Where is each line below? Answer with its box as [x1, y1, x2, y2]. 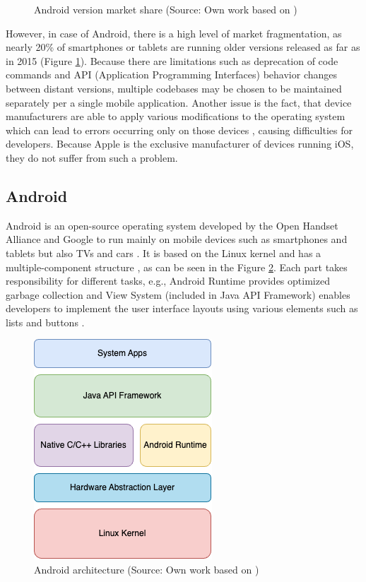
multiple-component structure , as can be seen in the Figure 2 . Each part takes [6, 259, 348, 274]
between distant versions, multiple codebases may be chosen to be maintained [6, 81, 342, 95]
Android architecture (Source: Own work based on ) [34, 562, 259, 577]
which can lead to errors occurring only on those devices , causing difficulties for [6, 122, 353, 137]
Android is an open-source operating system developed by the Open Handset [6, 218, 338, 232]
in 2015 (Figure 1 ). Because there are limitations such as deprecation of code [6, 53, 338, 68]
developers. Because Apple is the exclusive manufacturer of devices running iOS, [6, 136, 354, 151]
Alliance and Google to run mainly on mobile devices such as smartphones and [6, 232, 348, 247]
